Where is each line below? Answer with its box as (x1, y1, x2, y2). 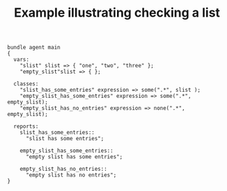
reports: (13, 123, 39, 130)
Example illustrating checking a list (13, 5, 221, 21)
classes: (13, 81, 39, 88)
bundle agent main (7, 44, 61, 51)
